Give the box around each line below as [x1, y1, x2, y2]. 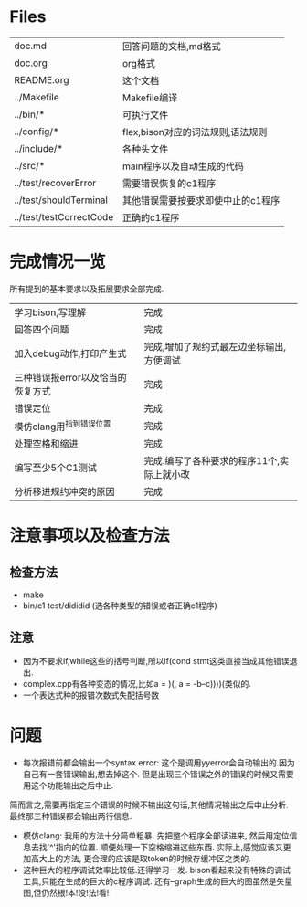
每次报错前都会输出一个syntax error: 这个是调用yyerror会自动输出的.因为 [22, 756, 295, 768]
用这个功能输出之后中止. [22, 779, 114, 791]
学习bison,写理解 [14, 306, 87, 319]
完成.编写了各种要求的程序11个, [143, 455, 281, 468]
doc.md [14, 39, 48, 52]
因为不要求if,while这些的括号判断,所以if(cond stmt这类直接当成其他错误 [22, 656, 290, 667]
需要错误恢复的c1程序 [122, 176, 217, 189]
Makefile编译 [122, 91, 178, 104]
